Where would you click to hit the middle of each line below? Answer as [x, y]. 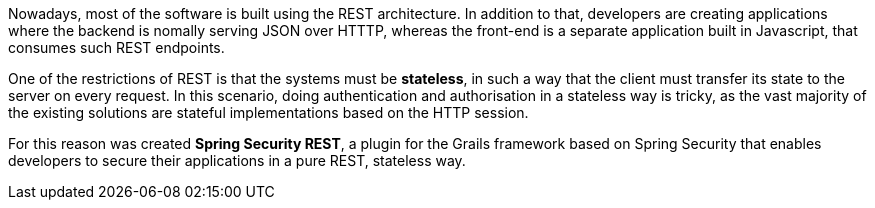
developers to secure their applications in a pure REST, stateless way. [237, 160]
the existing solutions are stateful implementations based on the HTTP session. [268, 112]
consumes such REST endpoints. [116, 47]
